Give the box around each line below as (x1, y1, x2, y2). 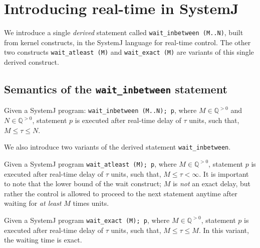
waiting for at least (4, 198, 62, 208)
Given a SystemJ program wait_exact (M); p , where (4, 214, 170, 225)
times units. (73, 198, 109, 208)
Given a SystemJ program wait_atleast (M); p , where (4, 158, 177, 169)
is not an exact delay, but (172, 178, 250, 189)
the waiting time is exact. (4, 234, 82, 245)
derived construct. (4, 57, 59, 67)
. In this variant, (198, 224, 249, 235)
